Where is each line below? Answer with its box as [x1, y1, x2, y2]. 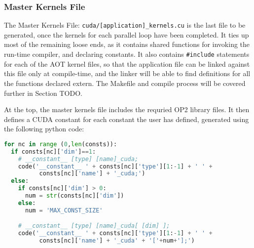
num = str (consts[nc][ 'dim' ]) [25, 192, 124, 199]
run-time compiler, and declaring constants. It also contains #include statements [4, 49, 250, 59]
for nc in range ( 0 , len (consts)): [4, 140, 117, 148]
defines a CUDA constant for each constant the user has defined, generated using [4, 114, 249, 124]
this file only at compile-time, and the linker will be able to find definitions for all [4, 68, 251, 79]
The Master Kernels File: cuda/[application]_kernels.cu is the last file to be [4, 20, 246, 30]
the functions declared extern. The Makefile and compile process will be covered [4, 78, 246, 88]
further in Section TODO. [4, 87, 82, 98]
